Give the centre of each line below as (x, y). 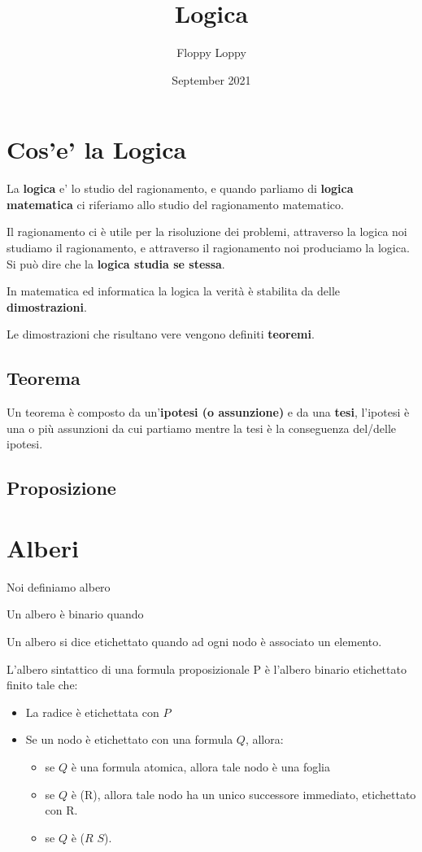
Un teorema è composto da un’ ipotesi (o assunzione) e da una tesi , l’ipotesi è (208, 412)
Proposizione (61, 488)
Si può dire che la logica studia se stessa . (116, 263)
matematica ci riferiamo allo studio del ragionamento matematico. (175, 204)
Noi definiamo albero (59, 586)
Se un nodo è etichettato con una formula (129, 739)
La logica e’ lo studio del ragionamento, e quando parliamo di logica (180, 188)
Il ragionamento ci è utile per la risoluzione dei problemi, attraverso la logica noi (207, 232)
